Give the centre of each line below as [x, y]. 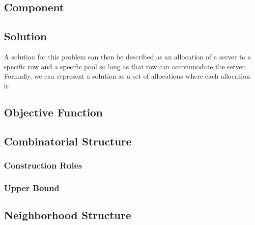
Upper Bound [32, 187]
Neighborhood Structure [68, 215]
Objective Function [54, 112]
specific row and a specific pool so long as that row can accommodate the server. [125, 66]
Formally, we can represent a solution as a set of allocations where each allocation [127, 76]
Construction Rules [43, 165]
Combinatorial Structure [68, 141]
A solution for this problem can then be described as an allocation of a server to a [128, 56]
